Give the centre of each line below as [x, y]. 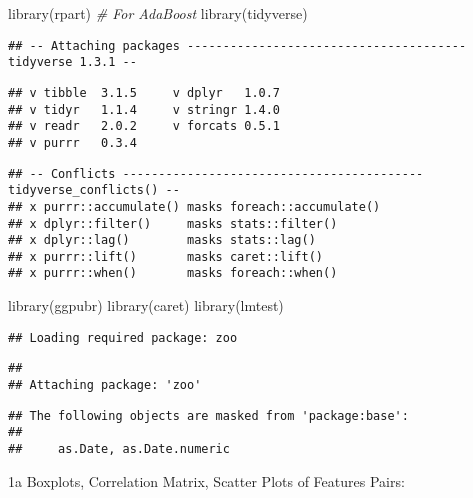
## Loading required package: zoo [123, 337]
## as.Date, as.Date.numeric [119, 449]
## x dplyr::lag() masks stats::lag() [162, 240]
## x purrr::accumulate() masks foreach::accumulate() [194, 206]
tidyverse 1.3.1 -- [72, 62]
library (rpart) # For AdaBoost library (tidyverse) [158, 13]
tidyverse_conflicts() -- [94, 190]
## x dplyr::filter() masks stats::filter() [173, 223]
